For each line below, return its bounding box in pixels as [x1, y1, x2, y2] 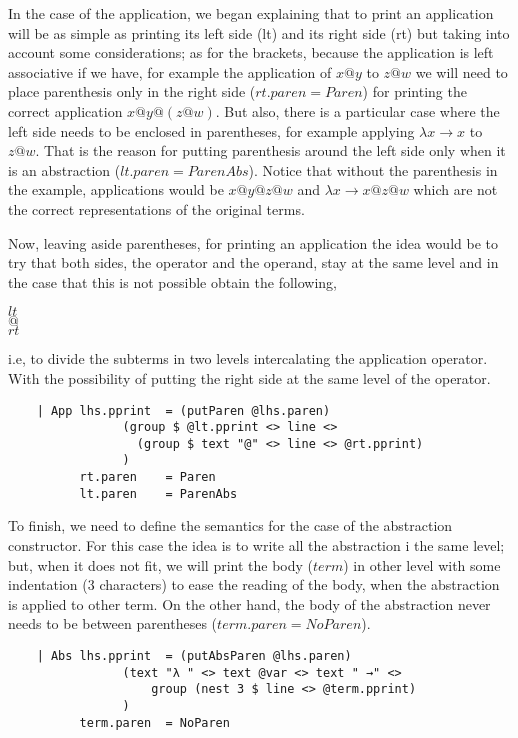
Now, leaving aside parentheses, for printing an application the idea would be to [8, 232, 498, 253]
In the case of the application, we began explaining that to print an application [8, 3, 494, 23]
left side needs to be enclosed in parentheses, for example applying [8, 120, 415, 141]
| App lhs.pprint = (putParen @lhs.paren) [36, 403, 331, 418]
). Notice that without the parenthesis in [248, 159, 498, 180]
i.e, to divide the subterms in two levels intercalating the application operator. [8, 348, 488, 369]
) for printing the [362, 81, 467, 102]
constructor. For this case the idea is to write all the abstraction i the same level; [8, 535, 505, 556]
